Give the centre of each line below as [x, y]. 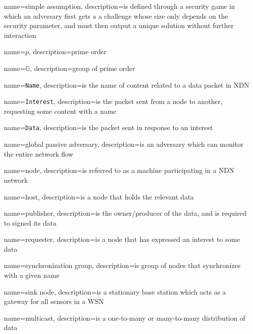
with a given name [32, 275]
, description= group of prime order [82, 68]
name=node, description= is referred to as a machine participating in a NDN [119, 170]
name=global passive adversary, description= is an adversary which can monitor [124, 144]
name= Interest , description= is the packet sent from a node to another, [113, 101]
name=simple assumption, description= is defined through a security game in [120, 6]
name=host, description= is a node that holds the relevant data [99, 196]
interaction [20, 35]
